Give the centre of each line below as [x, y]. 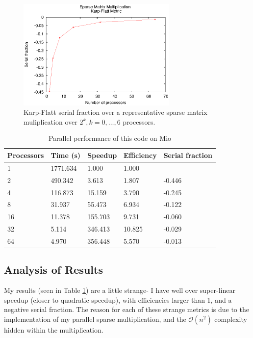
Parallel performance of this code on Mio [110, 138]
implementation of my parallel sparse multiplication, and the [95, 319]
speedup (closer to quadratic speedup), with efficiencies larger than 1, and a [118, 299]
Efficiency [140, 155]
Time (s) [66, 155]
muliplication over [51, 121]
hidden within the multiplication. [54, 329]
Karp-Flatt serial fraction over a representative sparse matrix [115, 112]
